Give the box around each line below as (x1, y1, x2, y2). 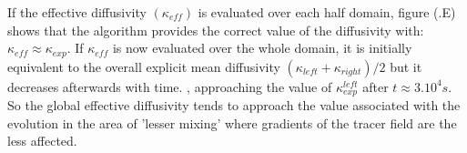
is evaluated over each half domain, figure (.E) (198, 3, 456, 21)
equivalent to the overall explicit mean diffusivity (7, 56, 280, 76)
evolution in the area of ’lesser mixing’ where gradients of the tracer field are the (7, 113, 457, 132)
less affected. (7, 131, 77, 150)
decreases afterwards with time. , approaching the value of (7, 76, 332, 96)
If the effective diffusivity (7, 3, 147, 21)
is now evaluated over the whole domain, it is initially (112, 38, 412, 57)
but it (390, 56, 422, 76)
